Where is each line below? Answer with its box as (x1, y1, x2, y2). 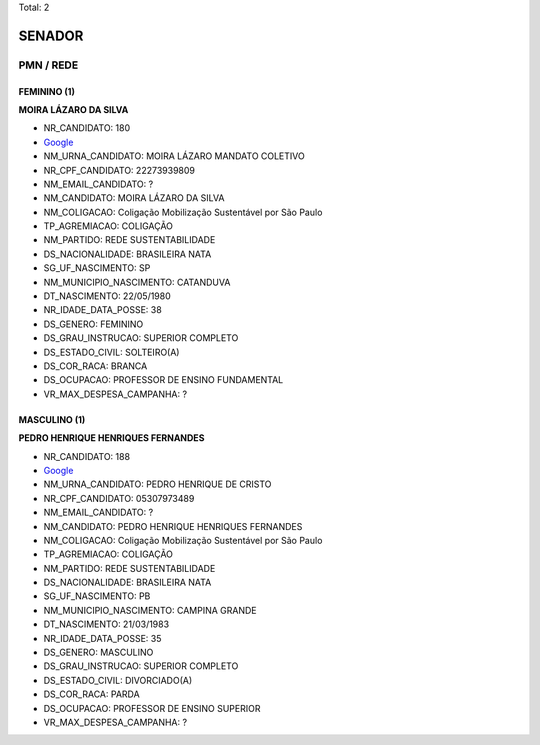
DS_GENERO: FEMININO (43, 318, 144, 330)
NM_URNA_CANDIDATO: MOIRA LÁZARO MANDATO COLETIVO (43, 150, 305, 162)
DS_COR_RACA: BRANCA (43, 360, 148, 372)
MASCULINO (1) (18, 413, 86, 425)
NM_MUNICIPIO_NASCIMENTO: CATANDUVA (43, 276, 231, 288)
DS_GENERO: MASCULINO (43, 646, 154, 659)
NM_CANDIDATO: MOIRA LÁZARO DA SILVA (43, 192, 225, 204)
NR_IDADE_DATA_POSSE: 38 (43, 304, 162, 316)
